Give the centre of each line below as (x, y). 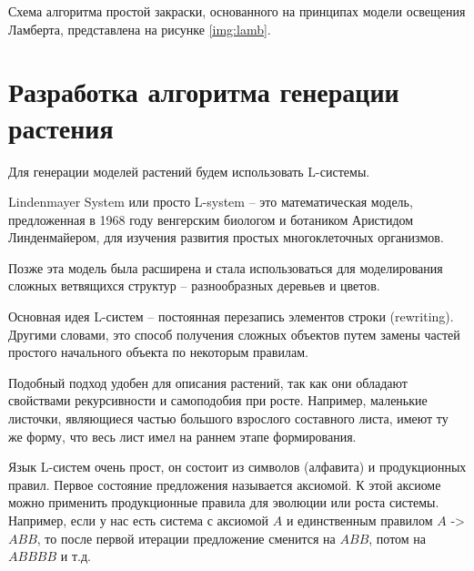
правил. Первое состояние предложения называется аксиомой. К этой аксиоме (225, 484)
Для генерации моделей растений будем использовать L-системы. (189, 171)
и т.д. (76, 556)
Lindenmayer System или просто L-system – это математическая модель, (211, 202)
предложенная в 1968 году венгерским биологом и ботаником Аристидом (211, 219)
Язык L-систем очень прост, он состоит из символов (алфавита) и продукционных (237, 467)
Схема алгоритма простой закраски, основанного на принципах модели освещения (237, 11)
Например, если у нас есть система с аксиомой (139, 520)
